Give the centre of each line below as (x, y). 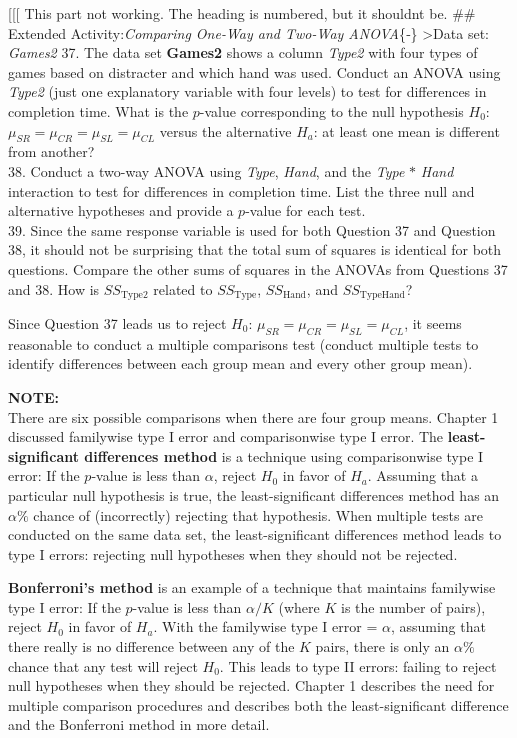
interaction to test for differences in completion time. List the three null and (241, 190)
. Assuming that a (422, 475)
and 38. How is (54, 288)
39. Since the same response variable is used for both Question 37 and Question (252, 229)
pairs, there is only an (382, 646)
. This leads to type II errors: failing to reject (358, 665)
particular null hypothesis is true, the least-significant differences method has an (254, 494)
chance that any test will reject (103, 665)
